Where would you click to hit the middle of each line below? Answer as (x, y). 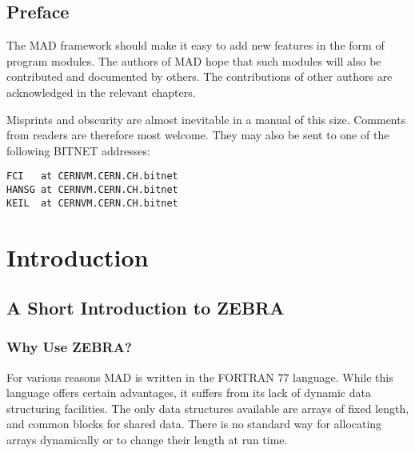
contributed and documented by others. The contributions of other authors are (200, 76)
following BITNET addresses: (78, 150)
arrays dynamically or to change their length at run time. (147, 440)
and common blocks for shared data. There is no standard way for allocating (194, 424)
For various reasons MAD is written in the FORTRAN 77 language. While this (200, 377)
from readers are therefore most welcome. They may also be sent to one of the (198, 135)
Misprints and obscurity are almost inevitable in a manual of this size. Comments (206, 119)
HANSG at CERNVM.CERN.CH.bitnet (92, 190)
